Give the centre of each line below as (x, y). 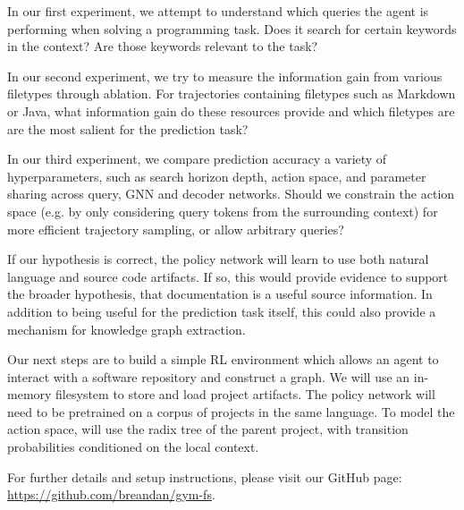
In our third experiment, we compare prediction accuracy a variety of (197, 159)
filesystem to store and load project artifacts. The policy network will (245, 394)
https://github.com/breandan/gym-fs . (111, 494)
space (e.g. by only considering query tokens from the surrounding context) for (223, 211)
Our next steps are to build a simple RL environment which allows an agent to (223, 359)
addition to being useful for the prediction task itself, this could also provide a (222, 311)
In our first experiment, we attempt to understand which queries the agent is (218, 11)
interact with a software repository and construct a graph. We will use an (209, 376)
